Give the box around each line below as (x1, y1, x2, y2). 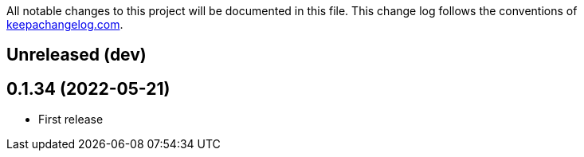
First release (38, 112, 104, 127)
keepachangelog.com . (6, 18, 123, 31)
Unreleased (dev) (6, 45, 147, 65)
